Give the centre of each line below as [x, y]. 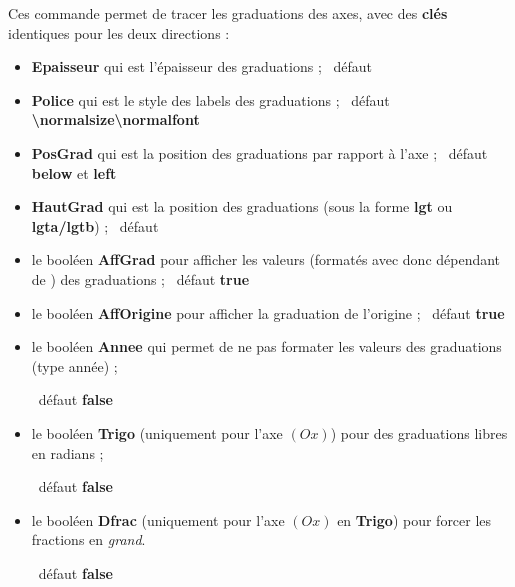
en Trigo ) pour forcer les [414, 519]
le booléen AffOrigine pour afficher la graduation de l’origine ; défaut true [268, 312]
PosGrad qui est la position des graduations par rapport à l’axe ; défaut [259, 152]
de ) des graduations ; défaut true [140, 278]
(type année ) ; [74, 365]
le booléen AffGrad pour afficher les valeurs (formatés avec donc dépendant [266, 259]
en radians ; [67, 452]
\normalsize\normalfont [115, 119]
